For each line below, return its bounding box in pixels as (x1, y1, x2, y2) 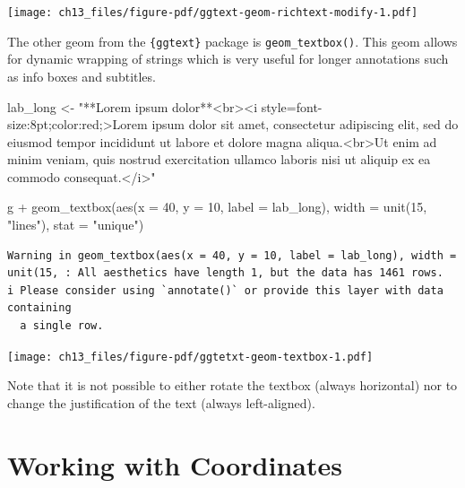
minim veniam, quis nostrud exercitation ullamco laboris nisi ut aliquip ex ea (7, 150, 431, 169)
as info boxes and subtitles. (7, 66, 156, 85)
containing (7, 301, 72, 315)
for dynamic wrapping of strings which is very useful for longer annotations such (7, 49, 449, 68)
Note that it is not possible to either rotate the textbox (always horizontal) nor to (7, 376, 458, 395)
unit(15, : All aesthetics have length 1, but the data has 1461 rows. (7, 266, 443, 280)
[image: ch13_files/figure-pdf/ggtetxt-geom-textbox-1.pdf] (7, 350, 374, 363)
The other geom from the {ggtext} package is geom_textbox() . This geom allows (7, 31, 458, 50)
